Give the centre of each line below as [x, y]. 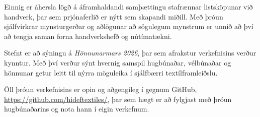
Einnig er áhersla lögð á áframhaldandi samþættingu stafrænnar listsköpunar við [128, 6]
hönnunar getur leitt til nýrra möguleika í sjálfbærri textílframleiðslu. [111, 72]
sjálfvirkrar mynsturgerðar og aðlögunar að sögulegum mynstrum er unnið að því [129, 26]
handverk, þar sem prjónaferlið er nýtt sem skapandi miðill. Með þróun [114, 16]
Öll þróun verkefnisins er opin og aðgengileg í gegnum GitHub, [101, 89]
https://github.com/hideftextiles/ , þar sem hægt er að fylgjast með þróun [118, 99]
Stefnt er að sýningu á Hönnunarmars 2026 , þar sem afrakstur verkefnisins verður [130, 53]
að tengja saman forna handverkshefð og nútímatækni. [88, 36]
